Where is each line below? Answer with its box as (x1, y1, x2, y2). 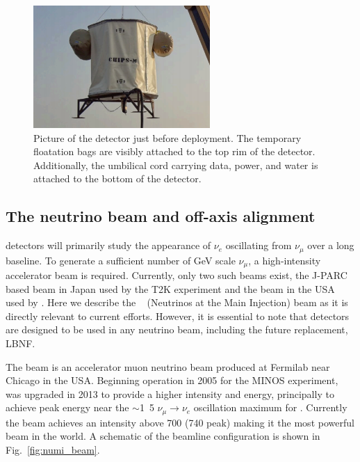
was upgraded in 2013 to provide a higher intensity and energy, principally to (6, 386, 334, 401)
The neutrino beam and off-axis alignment (6, 205, 316, 227)
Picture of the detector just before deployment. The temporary (33, 130, 302, 145)
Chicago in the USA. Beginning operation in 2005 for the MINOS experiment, (6, 373, 338, 388)
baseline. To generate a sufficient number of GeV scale (6, 253, 236, 267)
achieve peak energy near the (6, 400, 129, 415)
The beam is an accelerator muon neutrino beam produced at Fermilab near (6, 359, 330, 374)
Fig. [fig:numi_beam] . (6, 442, 100, 456)
